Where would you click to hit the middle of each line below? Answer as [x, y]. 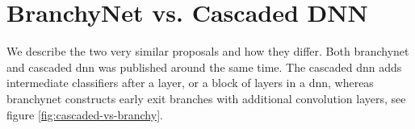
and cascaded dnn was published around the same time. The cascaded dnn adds [204, 67]
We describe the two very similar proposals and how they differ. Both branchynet [208, 51]
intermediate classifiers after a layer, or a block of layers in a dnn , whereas [190, 83]
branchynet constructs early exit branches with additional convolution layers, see [206, 98]
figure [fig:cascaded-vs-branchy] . [85, 114]
